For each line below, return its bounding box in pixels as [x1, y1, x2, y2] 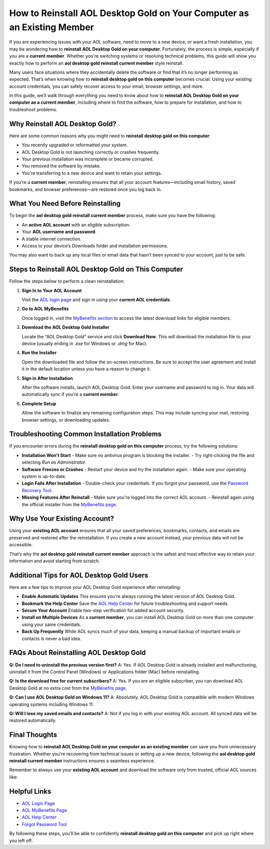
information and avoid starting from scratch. [9, 558, 100, 564]
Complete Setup [21, 400, 56, 406]
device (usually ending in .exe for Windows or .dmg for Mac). [21, 341, 147, 346]
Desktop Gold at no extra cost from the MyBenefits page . [9, 685, 127, 691]
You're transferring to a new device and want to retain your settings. [21, 170, 162, 176]
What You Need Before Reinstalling [9, 199, 121, 208]
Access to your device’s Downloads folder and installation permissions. [21, 243, 168, 249]
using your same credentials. [21, 621, 81, 627]
